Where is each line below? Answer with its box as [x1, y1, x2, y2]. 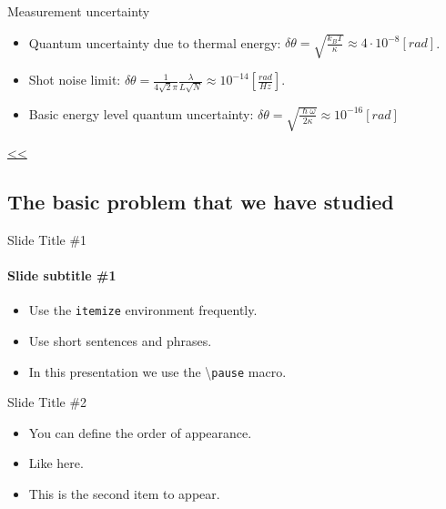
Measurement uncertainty [7, 2, 150, 20]
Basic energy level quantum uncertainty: [28, 104, 254, 123]
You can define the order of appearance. [28, 422, 252, 442]
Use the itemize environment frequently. [28, 300, 258, 320]
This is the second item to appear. [28, 484, 220, 503]
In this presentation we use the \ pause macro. [28, 361, 287, 381]
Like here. [28, 453, 84, 473]
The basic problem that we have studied [7, 188, 394, 216]
